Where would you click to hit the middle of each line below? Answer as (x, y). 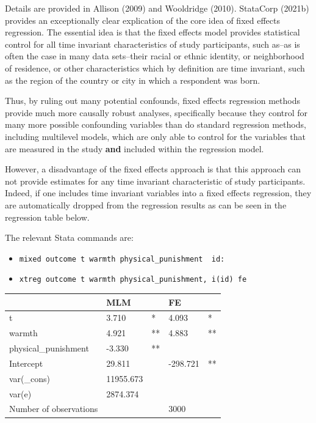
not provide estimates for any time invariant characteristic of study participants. (155, 181)
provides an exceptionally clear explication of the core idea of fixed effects (142, 20)
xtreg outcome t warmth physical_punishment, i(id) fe (133, 280)
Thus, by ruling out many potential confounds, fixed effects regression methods (153, 101)
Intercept (26, 363)
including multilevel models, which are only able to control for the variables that (156, 136)
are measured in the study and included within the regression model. (135, 148)
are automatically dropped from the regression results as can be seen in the (146, 204)
